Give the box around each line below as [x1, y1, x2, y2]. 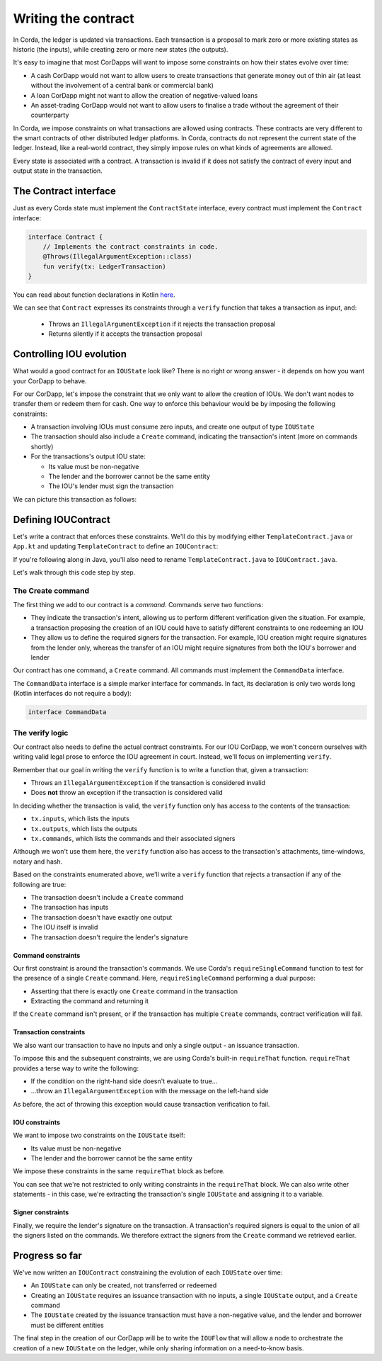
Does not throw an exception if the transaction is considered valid [30, 789, 223, 797]
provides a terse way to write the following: [13, 1063, 139, 1073]
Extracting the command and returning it [30, 997, 149, 1005]
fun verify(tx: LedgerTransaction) [42, 262, 166, 271]
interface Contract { [28, 232, 103, 241]
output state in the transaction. [13, 166, 103, 175]
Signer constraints [13, 1208, 69, 1216]
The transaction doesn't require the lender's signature [30, 932, 189, 942]
